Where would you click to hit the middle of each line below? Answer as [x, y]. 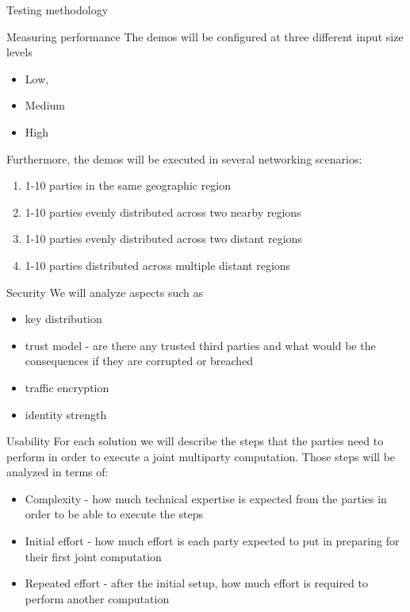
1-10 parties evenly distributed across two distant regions [163, 239]
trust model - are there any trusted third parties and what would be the [200, 345]
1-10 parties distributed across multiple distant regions [158, 265]
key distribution [63, 319]
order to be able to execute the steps [114, 514]
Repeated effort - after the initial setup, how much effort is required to [196, 583]
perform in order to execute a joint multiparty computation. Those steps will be [201, 456]
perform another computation [97, 598]
